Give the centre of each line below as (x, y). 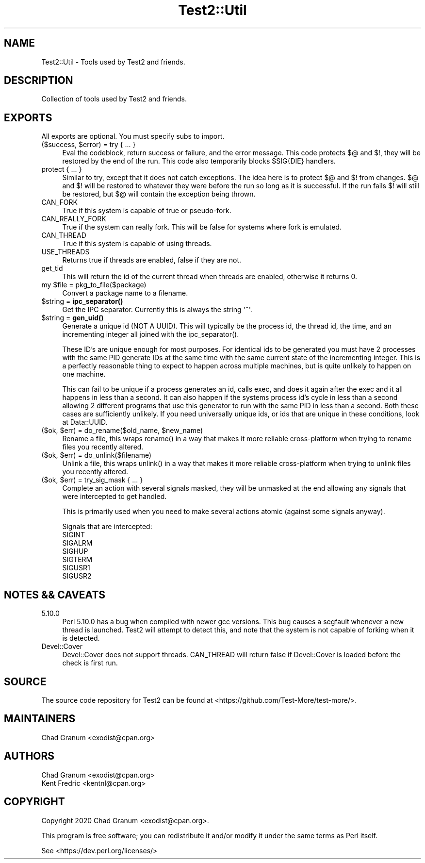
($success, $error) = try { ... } (89, 145)
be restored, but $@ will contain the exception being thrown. (159, 194)
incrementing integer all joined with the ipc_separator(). (151, 334)
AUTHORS (29, 756)
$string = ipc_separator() (82, 301)
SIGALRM (77, 543)
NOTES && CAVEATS (55, 595)
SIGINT (74, 535)
